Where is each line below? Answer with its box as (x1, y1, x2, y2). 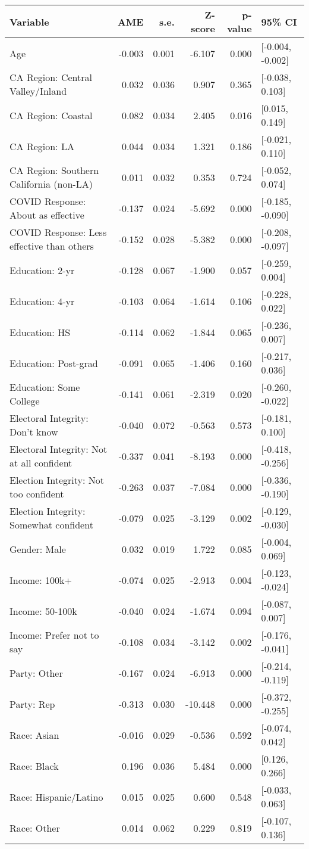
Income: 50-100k (10, 604, 77, 618)
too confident (10, 487, 64, 500)
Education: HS (10, 325, 71, 339)
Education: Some (10, 380, 80, 394)
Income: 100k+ (10, 573, 72, 587)
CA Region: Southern (10, 163, 99, 177)
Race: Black (10, 758, 59, 773)
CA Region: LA (10, 139, 74, 153)
